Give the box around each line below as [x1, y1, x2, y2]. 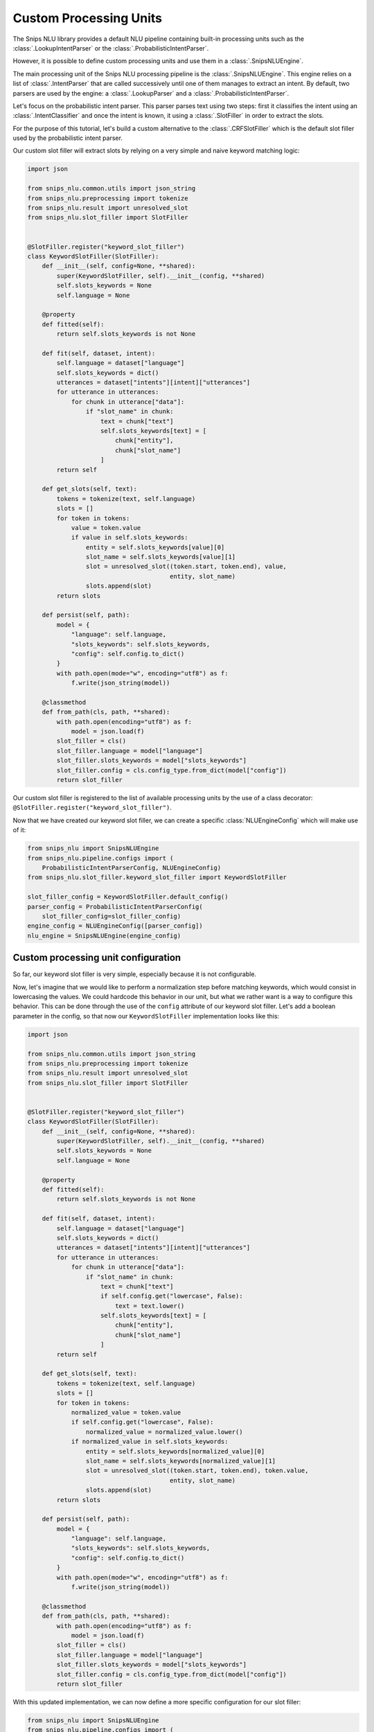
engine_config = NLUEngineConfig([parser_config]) [27, 922, 204, 930]
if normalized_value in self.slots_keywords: [71, 1438, 229, 1446]
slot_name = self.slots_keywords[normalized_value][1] [85, 1457, 276, 1465]
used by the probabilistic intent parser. [12, 134, 123, 142]
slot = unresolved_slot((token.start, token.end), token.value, [85, 1467, 309, 1475]
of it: [12, 826, 26, 834]
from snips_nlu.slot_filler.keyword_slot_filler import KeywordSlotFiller [27, 874, 287, 881]
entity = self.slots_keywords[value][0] [85, 543, 225, 551]
